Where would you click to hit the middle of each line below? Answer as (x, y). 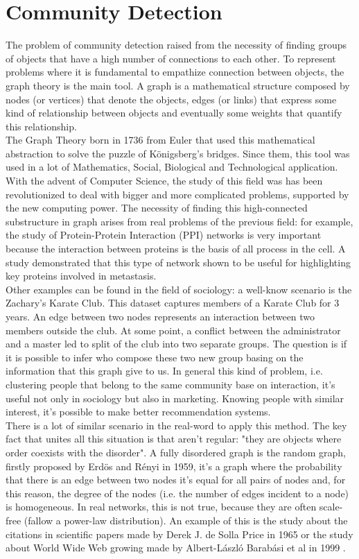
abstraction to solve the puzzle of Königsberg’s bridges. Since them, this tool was (178, 153)
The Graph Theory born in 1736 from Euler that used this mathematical (160, 140)
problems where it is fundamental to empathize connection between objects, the (175, 72)
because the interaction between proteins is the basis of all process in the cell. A (176, 249)
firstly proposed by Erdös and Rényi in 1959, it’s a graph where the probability (174, 466)
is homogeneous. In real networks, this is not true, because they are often (161, 507)
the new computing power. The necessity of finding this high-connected (157, 208)
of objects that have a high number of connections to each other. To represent (171, 58)
